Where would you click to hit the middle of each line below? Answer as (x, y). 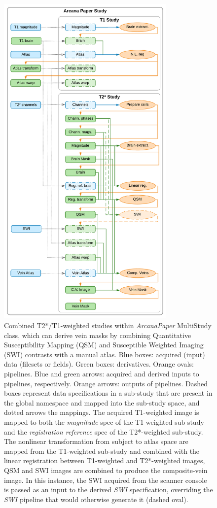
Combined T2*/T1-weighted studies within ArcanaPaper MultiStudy (108, 325)
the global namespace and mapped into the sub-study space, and (102, 402)
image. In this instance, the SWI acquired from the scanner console (106, 480)
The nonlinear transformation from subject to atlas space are (96, 441)
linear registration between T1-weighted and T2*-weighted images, (105, 460)
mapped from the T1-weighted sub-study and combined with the (102, 451)
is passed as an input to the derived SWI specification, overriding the (108, 490)
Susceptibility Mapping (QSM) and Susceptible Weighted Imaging (104, 345)
